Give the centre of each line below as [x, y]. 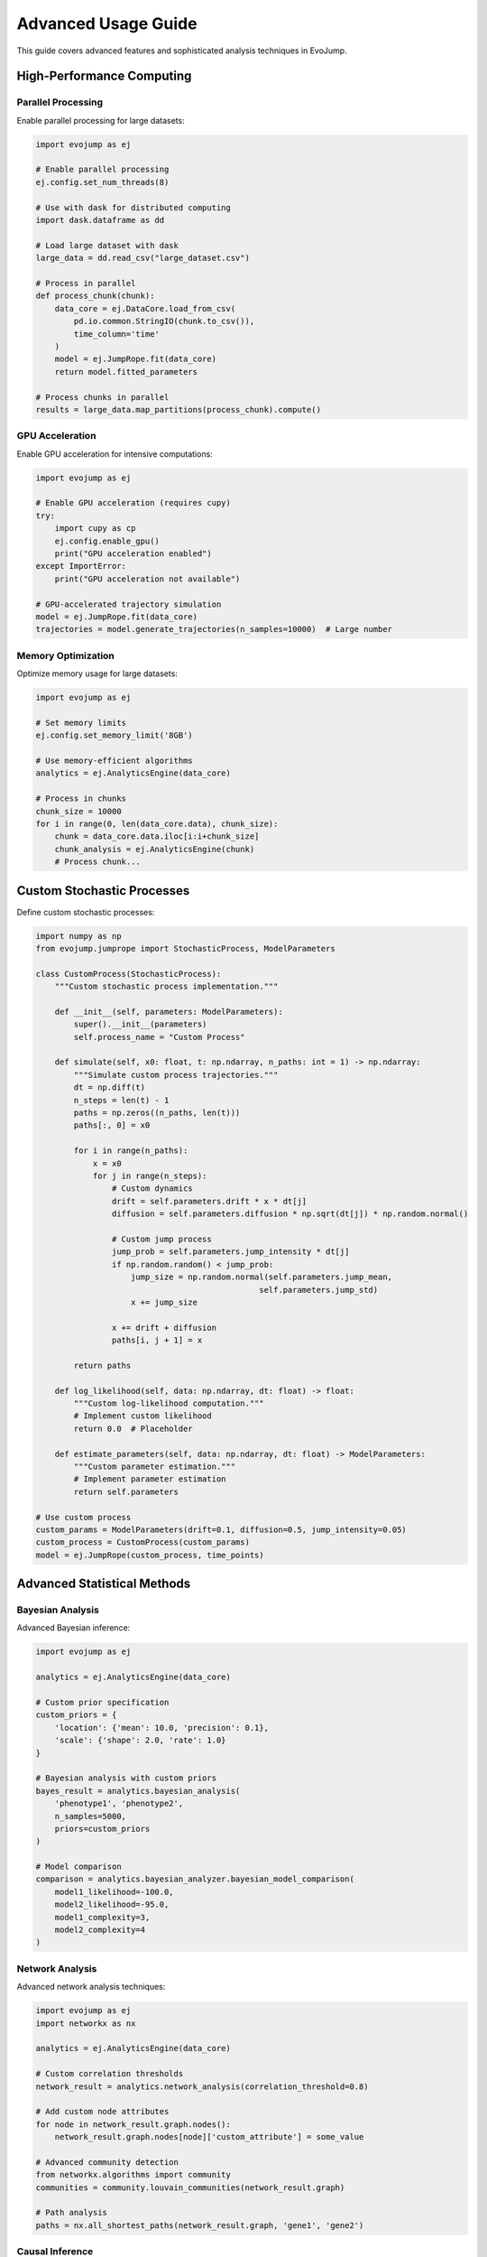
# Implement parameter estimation [150, 1479]
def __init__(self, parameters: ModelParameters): [169, 1012]
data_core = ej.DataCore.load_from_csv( [145, 308]
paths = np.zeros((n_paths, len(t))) [157, 1113]
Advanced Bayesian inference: [74, 1628]
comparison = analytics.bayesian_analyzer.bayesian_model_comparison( [195, 1879]
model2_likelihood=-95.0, [112, 1904]
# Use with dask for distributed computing [133, 207]
